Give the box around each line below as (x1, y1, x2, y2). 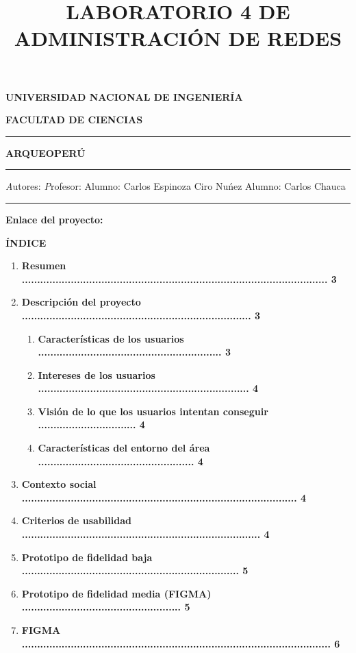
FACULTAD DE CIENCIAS (5, 112, 143, 127)
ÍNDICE (5, 235, 47, 249)
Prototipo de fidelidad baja (21, 550, 153, 564)
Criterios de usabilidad (21, 513, 131, 528)
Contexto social (21, 477, 97, 491)
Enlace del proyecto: (5, 212, 103, 226)
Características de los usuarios (38, 331, 184, 345)
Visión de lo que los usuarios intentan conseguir (38, 404, 268, 418)
